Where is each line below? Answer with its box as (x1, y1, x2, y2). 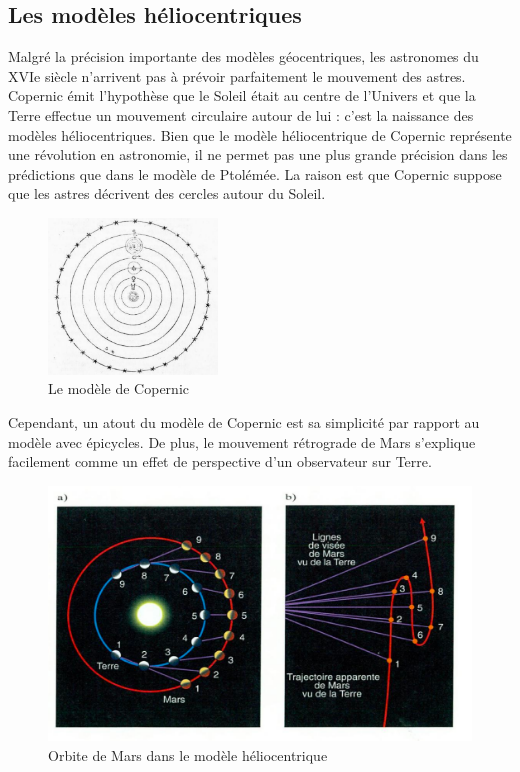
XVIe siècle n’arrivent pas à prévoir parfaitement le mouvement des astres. (8, 65, 466, 86)
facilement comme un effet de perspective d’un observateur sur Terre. (8, 451, 432, 472)
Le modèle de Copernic (48, 378, 189, 399)
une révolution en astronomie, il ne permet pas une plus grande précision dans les (8, 144, 508, 165)
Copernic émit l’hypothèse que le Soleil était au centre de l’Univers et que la (8, 85, 476, 106)
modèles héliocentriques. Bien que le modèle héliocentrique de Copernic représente (8, 124, 512, 145)
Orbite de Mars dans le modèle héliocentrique (48, 744, 328, 765)
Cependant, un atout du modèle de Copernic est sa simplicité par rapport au (8, 411, 480, 432)
